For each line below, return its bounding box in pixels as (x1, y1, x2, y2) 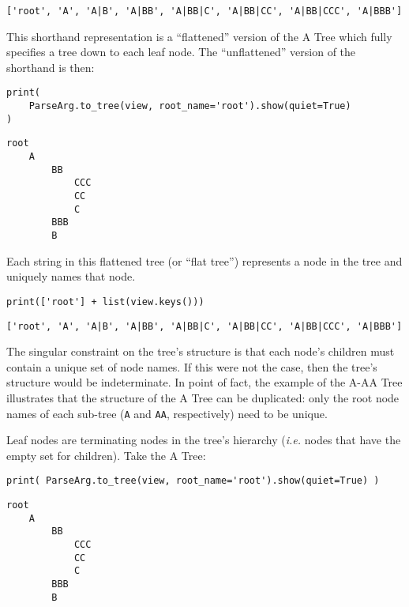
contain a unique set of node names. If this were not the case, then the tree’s (6, 358, 377, 375)
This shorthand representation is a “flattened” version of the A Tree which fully (6, 28, 392, 44)
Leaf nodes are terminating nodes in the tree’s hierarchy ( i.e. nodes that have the (6, 432, 401, 448)
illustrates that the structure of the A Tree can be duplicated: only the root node (6, 389, 400, 405)
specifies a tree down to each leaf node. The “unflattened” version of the (6, 43, 356, 60)
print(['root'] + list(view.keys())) (6, 296, 204, 307)
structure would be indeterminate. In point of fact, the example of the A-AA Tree (6, 374, 403, 390)
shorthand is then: (6, 58, 95, 75)
